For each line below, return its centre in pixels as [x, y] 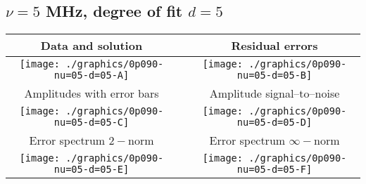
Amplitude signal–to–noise [274, 93]
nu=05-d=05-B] [274, 75]
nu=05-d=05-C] [91, 123]
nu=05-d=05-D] [274, 123]
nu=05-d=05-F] [274, 170]
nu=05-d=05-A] [91, 75]
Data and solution [91, 46]
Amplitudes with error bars [91, 93]
